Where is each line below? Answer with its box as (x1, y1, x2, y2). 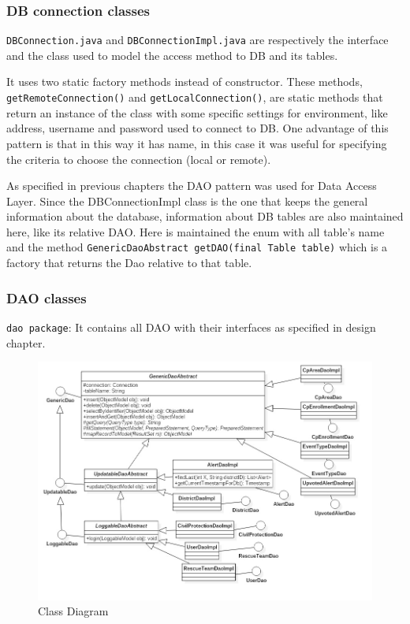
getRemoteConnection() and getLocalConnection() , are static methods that (6, 89, 383, 106)
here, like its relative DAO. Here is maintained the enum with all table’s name (6, 223, 385, 240)
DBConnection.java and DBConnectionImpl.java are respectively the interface (6, 32, 389, 48)
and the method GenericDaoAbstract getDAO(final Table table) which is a (6, 239, 388, 255)
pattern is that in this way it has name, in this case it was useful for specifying (6, 135, 387, 151)
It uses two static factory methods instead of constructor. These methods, (6, 73, 363, 90)
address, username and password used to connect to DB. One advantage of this (6, 120, 389, 136)
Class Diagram (38, 603, 109, 619)
